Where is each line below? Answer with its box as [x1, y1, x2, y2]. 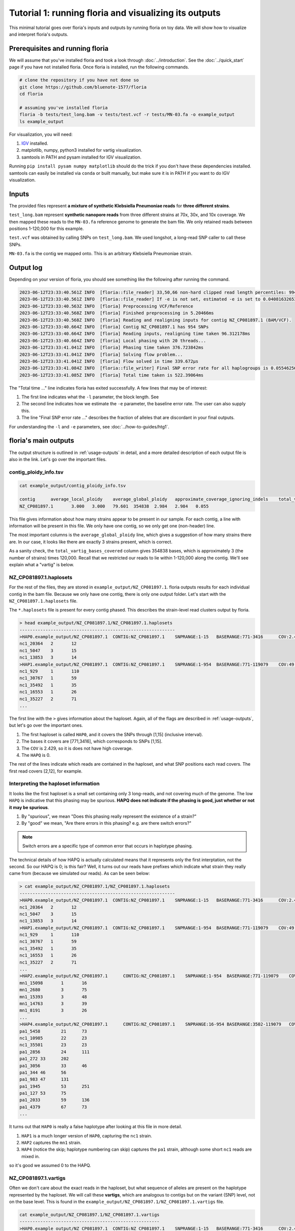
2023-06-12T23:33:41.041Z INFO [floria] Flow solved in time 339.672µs [19, 358, 199, 364]
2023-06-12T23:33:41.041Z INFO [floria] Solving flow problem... [19, 352, 183, 357]
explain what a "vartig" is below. [9, 562, 74, 567]
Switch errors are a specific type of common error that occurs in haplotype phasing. [22, 843, 193, 849]
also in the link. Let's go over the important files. [9, 456, 107, 462]
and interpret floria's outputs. [9, 31, 68, 37]
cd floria [19, 91, 43, 97]
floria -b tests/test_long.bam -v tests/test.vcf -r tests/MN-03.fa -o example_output [19, 112, 235, 118]
